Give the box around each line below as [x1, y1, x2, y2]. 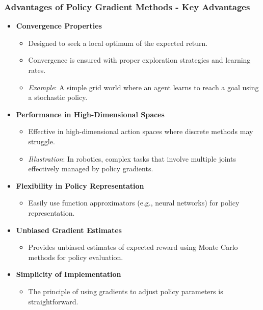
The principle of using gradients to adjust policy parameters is [28, 286, 223, 296]
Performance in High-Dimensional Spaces [16, 109, 165, 119]
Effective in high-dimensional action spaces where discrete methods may [28, 126, 253, 137]
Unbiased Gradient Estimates [16, 224, 122, 235]
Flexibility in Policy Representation [16, 180, 144, 191]
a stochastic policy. [28, 92, 88, 102]
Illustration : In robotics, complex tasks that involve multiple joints [28, 153, 236, 164]
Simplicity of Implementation [16, 269, 121, 279]
